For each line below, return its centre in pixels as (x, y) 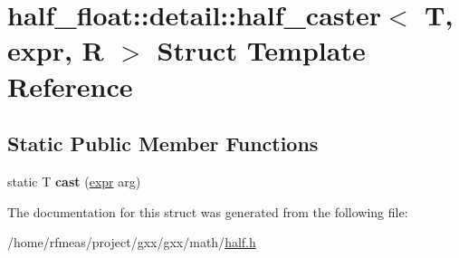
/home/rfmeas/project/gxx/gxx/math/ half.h (132, 242)
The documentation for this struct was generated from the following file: (208, 211)
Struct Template (261, 50)
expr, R (56, 50)
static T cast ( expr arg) (74, 181)
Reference (70, 86)
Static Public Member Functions (163, 143)
